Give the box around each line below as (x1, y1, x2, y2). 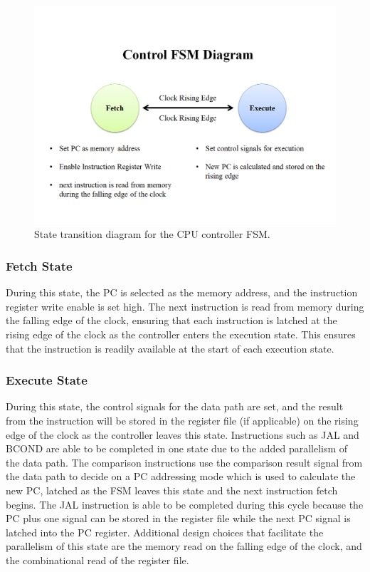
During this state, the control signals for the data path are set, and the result (6, 399, 344, 414)
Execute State (6, 371, 88, 389)
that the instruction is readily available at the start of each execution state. (6, 340, 334, 355)
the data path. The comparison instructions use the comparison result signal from (6, 454, 363, 469)
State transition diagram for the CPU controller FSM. (34, 227, 270, 241)
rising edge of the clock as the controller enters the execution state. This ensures (6, 327, 356, 341)
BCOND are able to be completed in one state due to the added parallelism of (6, 441, 348, 456)
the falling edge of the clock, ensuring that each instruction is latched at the (6, 313, 337, 328)
